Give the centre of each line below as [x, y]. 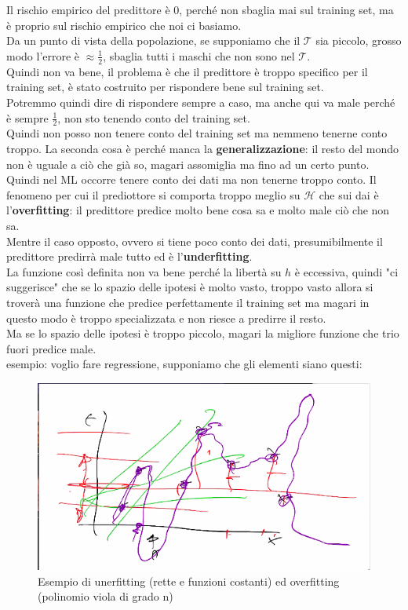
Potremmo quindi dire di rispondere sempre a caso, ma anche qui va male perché [201, 102]
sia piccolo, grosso [359, 40]
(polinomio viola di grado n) [106, 596]
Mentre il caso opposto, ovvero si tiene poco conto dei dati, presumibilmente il [195, 241]
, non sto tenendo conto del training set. [154, 117]
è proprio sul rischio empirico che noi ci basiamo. [124, 25]
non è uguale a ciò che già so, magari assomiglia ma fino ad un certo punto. [188, 164]
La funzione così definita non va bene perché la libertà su [144, 271]
